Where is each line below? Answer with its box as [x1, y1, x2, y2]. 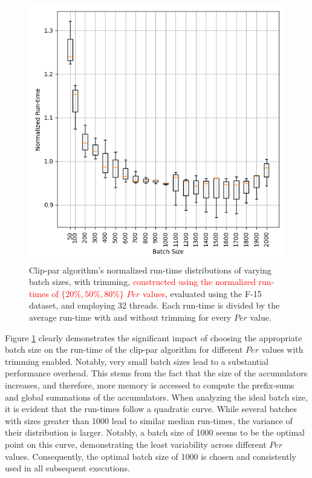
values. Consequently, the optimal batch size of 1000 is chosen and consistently [5, 450, 296, 462]
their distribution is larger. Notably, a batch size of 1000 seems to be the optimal [5, 426, 305, 439]
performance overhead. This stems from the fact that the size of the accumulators [5, 367, 308, 379]
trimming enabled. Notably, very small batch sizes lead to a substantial [5, 355, 269, 367]
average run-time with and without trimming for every [29, 310, 232, 323]
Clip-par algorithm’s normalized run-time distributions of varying [29, 263, 271, 276]
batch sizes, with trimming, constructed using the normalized [29, 275, 256, 288]
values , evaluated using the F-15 [143, 287, 262, 300]
